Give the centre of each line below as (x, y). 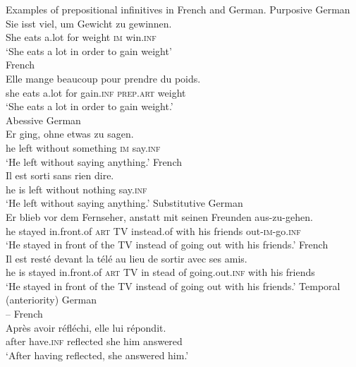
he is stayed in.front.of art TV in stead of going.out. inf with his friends (160, 272)
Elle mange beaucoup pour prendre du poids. (103, 78)
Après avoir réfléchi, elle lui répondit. (86, 327)
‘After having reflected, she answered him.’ (97, 355)
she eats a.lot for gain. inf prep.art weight (96, 92)
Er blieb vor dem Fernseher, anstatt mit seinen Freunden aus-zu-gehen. (159, 216)
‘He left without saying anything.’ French (94, 161)
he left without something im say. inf (83, 147)
